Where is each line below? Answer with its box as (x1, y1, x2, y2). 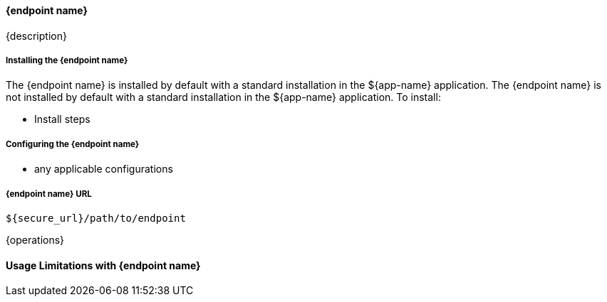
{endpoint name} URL (6, 188, 92, 199)
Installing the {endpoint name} (6, 55, 128, 65)
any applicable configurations (34, 163, 173, 176)
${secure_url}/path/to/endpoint (6, 212, 186, 224)
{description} (6, 29, 67, 42)
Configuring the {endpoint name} (6, 139, 140, 149)
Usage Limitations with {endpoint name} (6, 259, 201, 271)
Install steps (34, 113, 90, 126)
